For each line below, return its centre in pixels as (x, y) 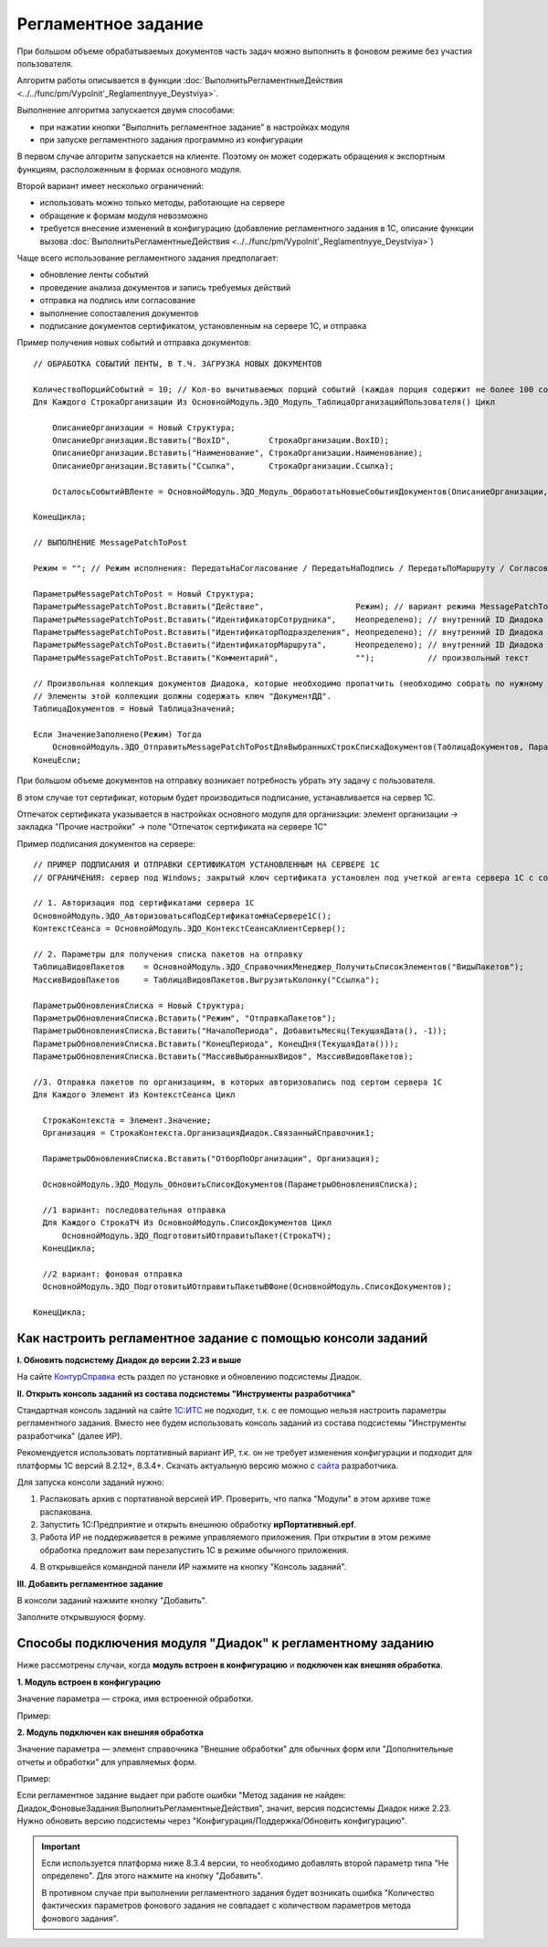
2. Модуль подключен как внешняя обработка (111, 1732)
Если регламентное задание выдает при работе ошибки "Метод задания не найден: (181, 1795)
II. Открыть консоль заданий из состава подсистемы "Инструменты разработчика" (186, 1393)
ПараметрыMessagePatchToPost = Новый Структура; (144, 593)
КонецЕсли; (58, 760)
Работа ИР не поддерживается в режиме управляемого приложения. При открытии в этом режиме (235, 1537)
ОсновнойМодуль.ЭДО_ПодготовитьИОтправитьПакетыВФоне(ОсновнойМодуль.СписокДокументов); (247, 1287)
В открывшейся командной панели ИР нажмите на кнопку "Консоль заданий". (193, 1567)
